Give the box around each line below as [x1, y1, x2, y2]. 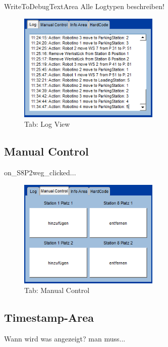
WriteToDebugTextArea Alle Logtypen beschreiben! [4, 1, 164, 11]
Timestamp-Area [4, 310, 94, 325]
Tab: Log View [24, 119, 70, 129]
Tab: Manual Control [24, 285, 90, 295]
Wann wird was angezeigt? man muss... [4, 333, 126, 344]
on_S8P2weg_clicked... [4, 167, 76, 178]
